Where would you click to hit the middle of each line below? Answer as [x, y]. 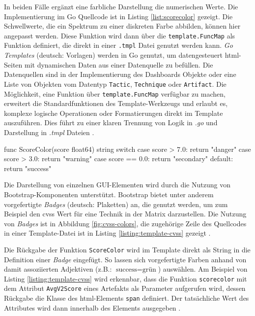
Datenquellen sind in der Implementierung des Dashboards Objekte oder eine [120, 74]
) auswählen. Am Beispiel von [203, 269]
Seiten [13, 64]
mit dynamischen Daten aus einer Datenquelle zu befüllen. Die [119, 64]
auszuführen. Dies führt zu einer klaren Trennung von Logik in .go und [111, 123]
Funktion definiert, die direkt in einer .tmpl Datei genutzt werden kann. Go [118, 45]
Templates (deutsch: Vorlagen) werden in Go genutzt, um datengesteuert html [122, 55]
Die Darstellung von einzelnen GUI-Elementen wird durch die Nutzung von [117, 185]
